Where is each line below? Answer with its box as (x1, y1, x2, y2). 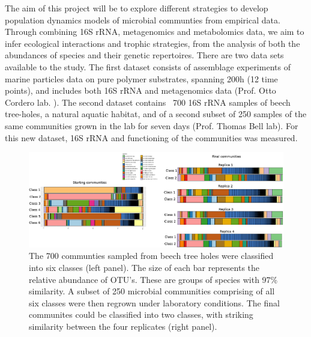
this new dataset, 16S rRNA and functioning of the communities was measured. (5, 131, 298, 144)
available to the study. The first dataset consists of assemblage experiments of (5, 60, 291, 73)
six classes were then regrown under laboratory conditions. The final (29, 296, 280, 309)
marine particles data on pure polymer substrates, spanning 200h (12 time (5, 72, 278, 85)
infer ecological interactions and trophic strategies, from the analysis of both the (5, 37, 300, 49)
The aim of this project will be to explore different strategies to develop (5, 2, 268, 14)
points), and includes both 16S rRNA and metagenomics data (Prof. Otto (5, 84, 276, 97)
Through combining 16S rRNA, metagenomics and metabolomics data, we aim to (5, 25, 304, 38)
